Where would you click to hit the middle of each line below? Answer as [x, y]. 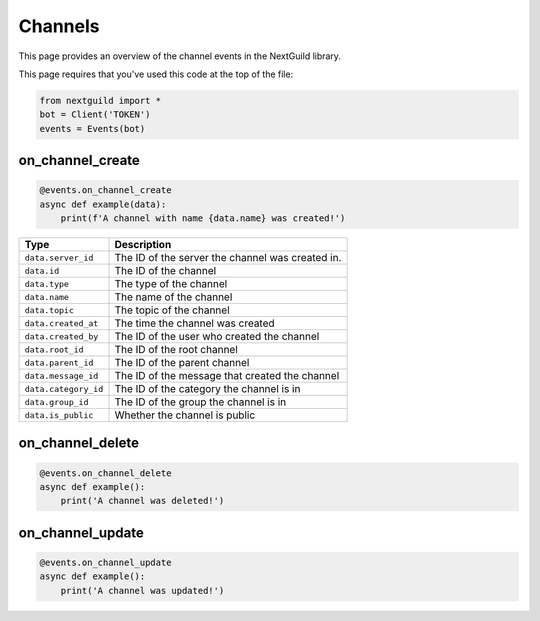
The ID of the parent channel [182, 363]
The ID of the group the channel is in [200, 402]
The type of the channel [171, 284]
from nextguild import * [100, 100]
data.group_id [56, 401]
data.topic [49, 310]
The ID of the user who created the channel [217, 337]
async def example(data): [103, 204]
